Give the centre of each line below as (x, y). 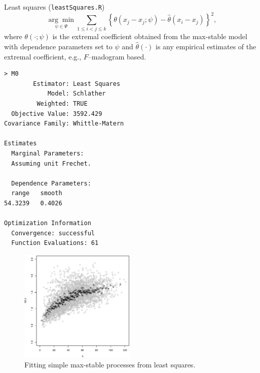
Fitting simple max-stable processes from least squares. (110, 365)
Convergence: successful (53, 233)
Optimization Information (48, 223)
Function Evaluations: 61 (55, 243)
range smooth (37, 193)
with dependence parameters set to (58, 46)
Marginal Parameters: (48, 154)
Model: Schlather (77, 94)
